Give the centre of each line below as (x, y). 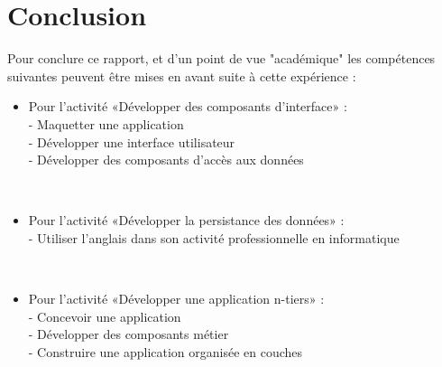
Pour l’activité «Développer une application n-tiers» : (176, 299)
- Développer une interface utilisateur (132, 141)
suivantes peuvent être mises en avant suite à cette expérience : (182, 75)
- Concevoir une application (105, 316)
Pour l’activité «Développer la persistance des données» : (186, 220)
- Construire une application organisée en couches (166, 351)
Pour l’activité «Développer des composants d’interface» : (188, 106)
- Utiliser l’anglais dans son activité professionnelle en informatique (214, 237)
